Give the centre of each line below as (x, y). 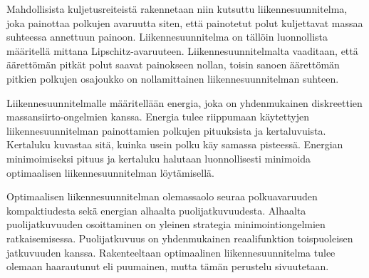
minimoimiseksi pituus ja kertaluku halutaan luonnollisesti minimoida (159, 158)
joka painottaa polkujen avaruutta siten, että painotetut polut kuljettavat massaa (185, 22)
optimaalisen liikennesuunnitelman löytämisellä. (110, 172)
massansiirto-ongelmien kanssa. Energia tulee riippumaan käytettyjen (158, 117)
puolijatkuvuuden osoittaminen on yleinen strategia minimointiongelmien (166, 224)
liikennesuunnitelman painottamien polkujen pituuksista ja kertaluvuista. (166, 130)
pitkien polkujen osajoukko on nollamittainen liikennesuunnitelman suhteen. (173, 78)
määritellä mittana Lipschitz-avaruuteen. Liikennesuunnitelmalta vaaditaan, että (182, 50)
